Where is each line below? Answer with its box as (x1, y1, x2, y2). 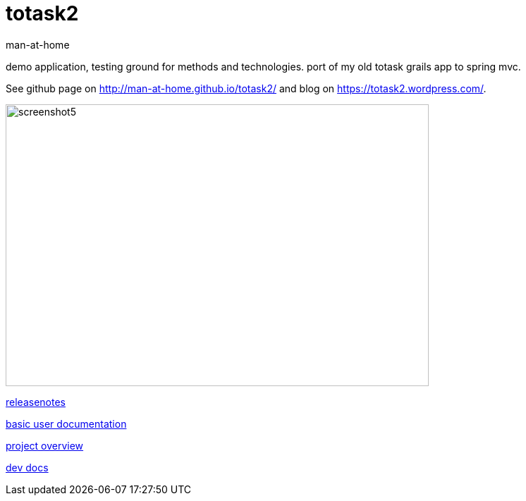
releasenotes (6, 395, 66, 408)
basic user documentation (6, 417, 127, 430)
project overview (6, 439, 84, 452)
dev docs (6, 461, 49, 474)
